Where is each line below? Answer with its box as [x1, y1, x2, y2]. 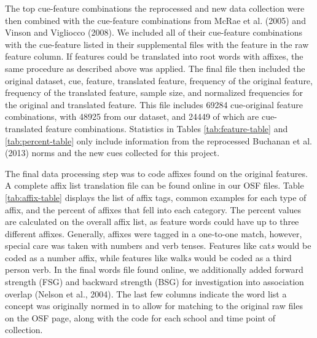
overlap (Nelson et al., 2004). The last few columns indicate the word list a [5, 287, 287, 300]
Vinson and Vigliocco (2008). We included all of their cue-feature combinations [5, 26, 303, 39]
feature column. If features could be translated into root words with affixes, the [5, 50, 303, 63]
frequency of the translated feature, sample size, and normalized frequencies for [5, 86, 303, 99]
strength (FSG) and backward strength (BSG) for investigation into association [5, 275, 304, 288]
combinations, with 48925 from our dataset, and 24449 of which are [5, 110, 259, 123]
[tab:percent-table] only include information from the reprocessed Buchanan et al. [5, 134, 312, 147]
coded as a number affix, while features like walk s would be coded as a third [5, 251, 292, 264]
